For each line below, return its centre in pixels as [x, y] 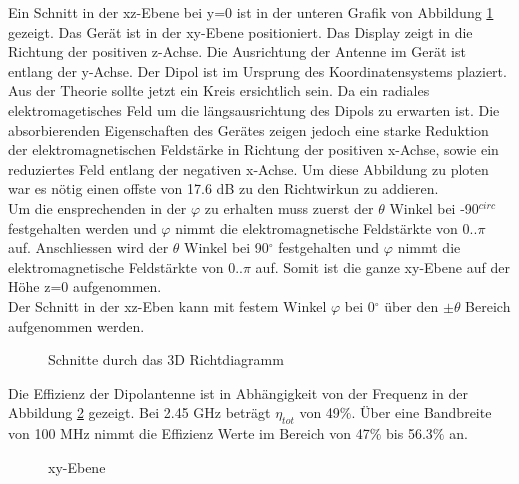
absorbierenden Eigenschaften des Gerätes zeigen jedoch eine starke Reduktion [248, 129]
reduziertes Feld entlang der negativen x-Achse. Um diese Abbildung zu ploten [248, 168]
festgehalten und [329, 247]
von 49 [319, 412]
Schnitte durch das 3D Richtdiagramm [166, 359]
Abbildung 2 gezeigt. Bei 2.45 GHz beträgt [139, 412]
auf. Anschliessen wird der [88, 247]
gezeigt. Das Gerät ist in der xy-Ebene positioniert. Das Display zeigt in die [240, 31]
